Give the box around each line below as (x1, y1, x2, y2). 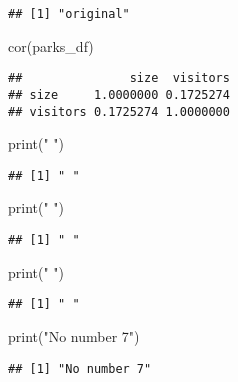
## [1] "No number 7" (8, 361, 152, 376)
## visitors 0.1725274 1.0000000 (8, 104, 230, 119)
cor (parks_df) (8, 35, 94, 56)
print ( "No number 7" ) (8, 325, 140, 346)
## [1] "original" (8, 7, 130, 21)
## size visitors (8, 71, 230, 86)
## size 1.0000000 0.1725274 (8, 87, 230, 102)
